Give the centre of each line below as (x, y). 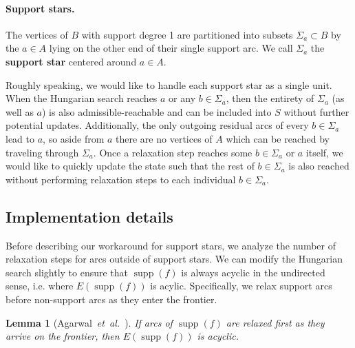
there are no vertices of (164, 138)
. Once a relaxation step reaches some (173, 152)
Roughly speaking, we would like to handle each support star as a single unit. (169, 84)
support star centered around (71, 61)
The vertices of (37, 34)
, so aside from (74, 138)
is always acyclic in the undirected (253, 272)
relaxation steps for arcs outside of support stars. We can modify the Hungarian (174, 259)
